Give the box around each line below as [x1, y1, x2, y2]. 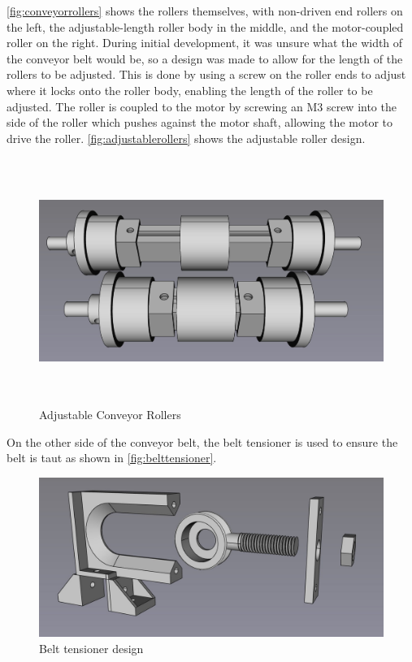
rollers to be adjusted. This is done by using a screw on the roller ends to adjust [7, 66, 406, 83]
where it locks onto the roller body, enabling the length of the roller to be [7, 81, 373, 98]
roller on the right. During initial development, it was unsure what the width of [7, 34, 403, 51]
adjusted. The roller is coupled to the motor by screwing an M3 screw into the [7, 97, 397, 115]
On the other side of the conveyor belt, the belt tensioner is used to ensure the [7, 433, 398, 450]
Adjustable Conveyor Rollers [39, 406, 181, 423]
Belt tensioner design [39, 639, 144, 656]
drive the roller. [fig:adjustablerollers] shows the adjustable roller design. [7, 129, 366, 146]
